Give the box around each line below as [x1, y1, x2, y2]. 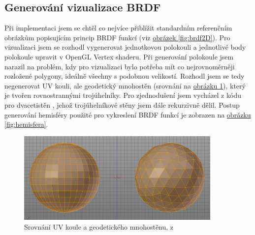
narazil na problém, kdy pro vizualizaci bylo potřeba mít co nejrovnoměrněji [4, 61, 235, 71]
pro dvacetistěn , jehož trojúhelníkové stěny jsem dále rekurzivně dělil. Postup [4, 99, 240, 110]
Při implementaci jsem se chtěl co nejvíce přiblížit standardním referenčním [4, 23, 232, 33]
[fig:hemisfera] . [4, 119, 48, 129]
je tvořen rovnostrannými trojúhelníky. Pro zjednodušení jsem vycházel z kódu [4, 90, 241, 100]
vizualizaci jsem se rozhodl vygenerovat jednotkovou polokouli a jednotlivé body [4, 42, 246, 52]
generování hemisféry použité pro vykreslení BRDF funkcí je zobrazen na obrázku [4, 109, 251, 119]
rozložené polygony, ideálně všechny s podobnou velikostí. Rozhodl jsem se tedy [4, 71, 245, 81]
